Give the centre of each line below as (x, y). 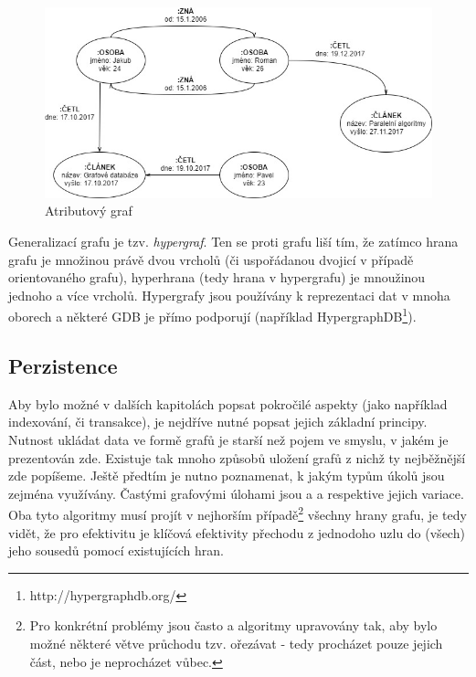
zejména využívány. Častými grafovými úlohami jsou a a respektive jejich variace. (236, 493)
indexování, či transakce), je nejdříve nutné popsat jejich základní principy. (218, 422)
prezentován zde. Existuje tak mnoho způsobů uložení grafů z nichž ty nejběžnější (237, 457)
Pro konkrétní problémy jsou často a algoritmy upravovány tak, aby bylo (233, 625)
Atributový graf (89, 211)
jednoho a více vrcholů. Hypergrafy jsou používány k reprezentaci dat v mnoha (229, 295)
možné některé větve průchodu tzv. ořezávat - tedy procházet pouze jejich (236, 644)
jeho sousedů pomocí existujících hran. (116, 550)
